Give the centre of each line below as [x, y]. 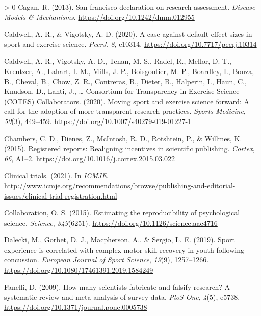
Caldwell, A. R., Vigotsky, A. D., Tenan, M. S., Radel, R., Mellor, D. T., [118, 61]
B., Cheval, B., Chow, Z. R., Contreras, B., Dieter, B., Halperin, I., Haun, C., [125, 81]
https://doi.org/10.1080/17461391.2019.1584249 [79, 270]
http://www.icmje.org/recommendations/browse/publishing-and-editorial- [120, 185]
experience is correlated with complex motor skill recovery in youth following [124, 249]
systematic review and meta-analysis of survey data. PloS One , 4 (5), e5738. [122, 297]
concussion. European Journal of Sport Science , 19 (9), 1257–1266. [107, 260]
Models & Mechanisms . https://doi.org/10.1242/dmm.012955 [99, 17]
